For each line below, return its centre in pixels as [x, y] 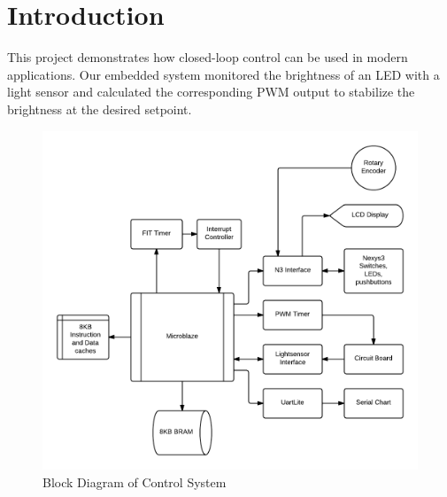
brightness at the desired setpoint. [100, 109]
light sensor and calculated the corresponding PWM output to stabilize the [211, 92]
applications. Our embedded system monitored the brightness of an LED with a [223, 74]
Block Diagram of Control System [135, 481]
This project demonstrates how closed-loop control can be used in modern [208, 57]
